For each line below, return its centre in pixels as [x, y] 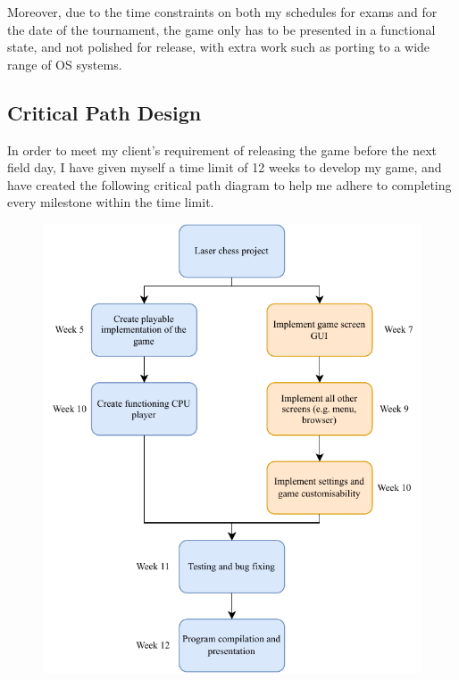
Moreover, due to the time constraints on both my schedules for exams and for [222, 12]
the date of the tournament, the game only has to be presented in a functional [221, 29]
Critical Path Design [104, 112]
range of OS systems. [65, 64]
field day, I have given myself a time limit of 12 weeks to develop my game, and [225, 167]
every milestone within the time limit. [111, 202]
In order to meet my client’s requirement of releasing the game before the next [222, 149]
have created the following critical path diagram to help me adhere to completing [229, 184]
